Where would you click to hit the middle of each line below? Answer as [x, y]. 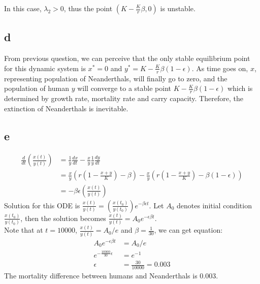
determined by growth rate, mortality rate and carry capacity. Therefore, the [124, 98]
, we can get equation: [188, 230]
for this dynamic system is [45, 68]
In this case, [23, 8]
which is [240, 88]
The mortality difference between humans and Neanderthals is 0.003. [111, 276]
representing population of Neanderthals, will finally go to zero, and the [116, 78]
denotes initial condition [214, 205]
